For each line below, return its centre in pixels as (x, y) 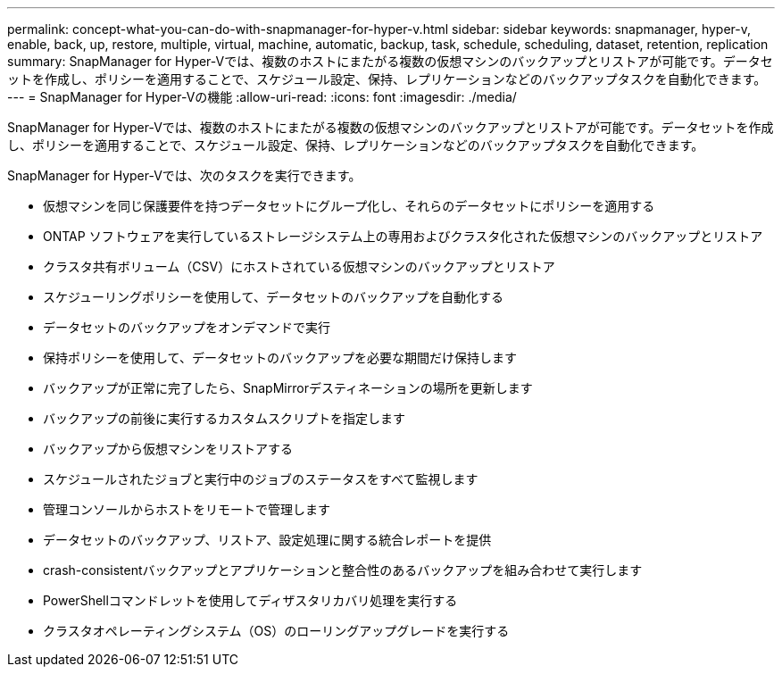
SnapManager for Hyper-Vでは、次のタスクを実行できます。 (184, 175)
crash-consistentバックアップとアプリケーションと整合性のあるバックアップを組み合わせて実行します (343, 570)
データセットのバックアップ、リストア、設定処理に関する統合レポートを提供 (267, 540)
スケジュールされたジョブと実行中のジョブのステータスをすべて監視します (261, 479)
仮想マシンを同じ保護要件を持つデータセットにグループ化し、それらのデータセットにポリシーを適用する (349, 206)
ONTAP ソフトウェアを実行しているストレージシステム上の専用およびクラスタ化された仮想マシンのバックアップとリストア (403, 236)
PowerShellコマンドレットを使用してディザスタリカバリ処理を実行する (250, 600)
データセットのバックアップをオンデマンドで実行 (187, 327)
